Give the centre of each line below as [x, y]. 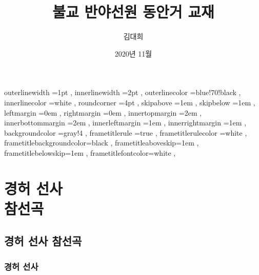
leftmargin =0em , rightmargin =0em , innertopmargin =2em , [103, 112]
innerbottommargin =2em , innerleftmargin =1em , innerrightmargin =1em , [125, 123]
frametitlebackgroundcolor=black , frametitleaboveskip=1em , [102, 143]
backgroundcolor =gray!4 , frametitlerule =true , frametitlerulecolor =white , [126, 132]
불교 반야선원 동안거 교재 [133, 12]
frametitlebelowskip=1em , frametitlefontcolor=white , [90, 152]
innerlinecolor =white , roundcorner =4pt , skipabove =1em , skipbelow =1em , [130, 102]
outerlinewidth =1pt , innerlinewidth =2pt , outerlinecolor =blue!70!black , [123, 92]
